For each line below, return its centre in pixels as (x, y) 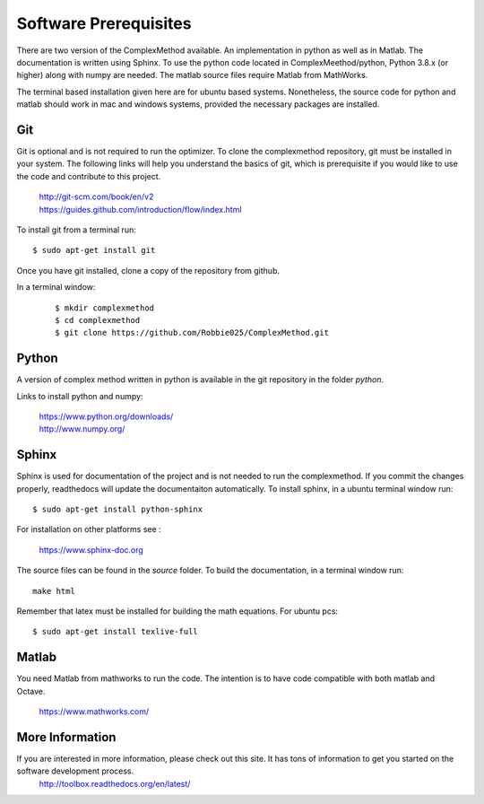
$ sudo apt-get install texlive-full (116, 632)
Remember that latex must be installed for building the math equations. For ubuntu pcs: (177, 611)
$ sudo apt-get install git (94, 250)
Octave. (31, 691)
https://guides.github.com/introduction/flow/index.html (140, 209)
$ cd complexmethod (98, 320)
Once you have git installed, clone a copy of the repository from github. (148, 270)
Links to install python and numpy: (80, 396)
